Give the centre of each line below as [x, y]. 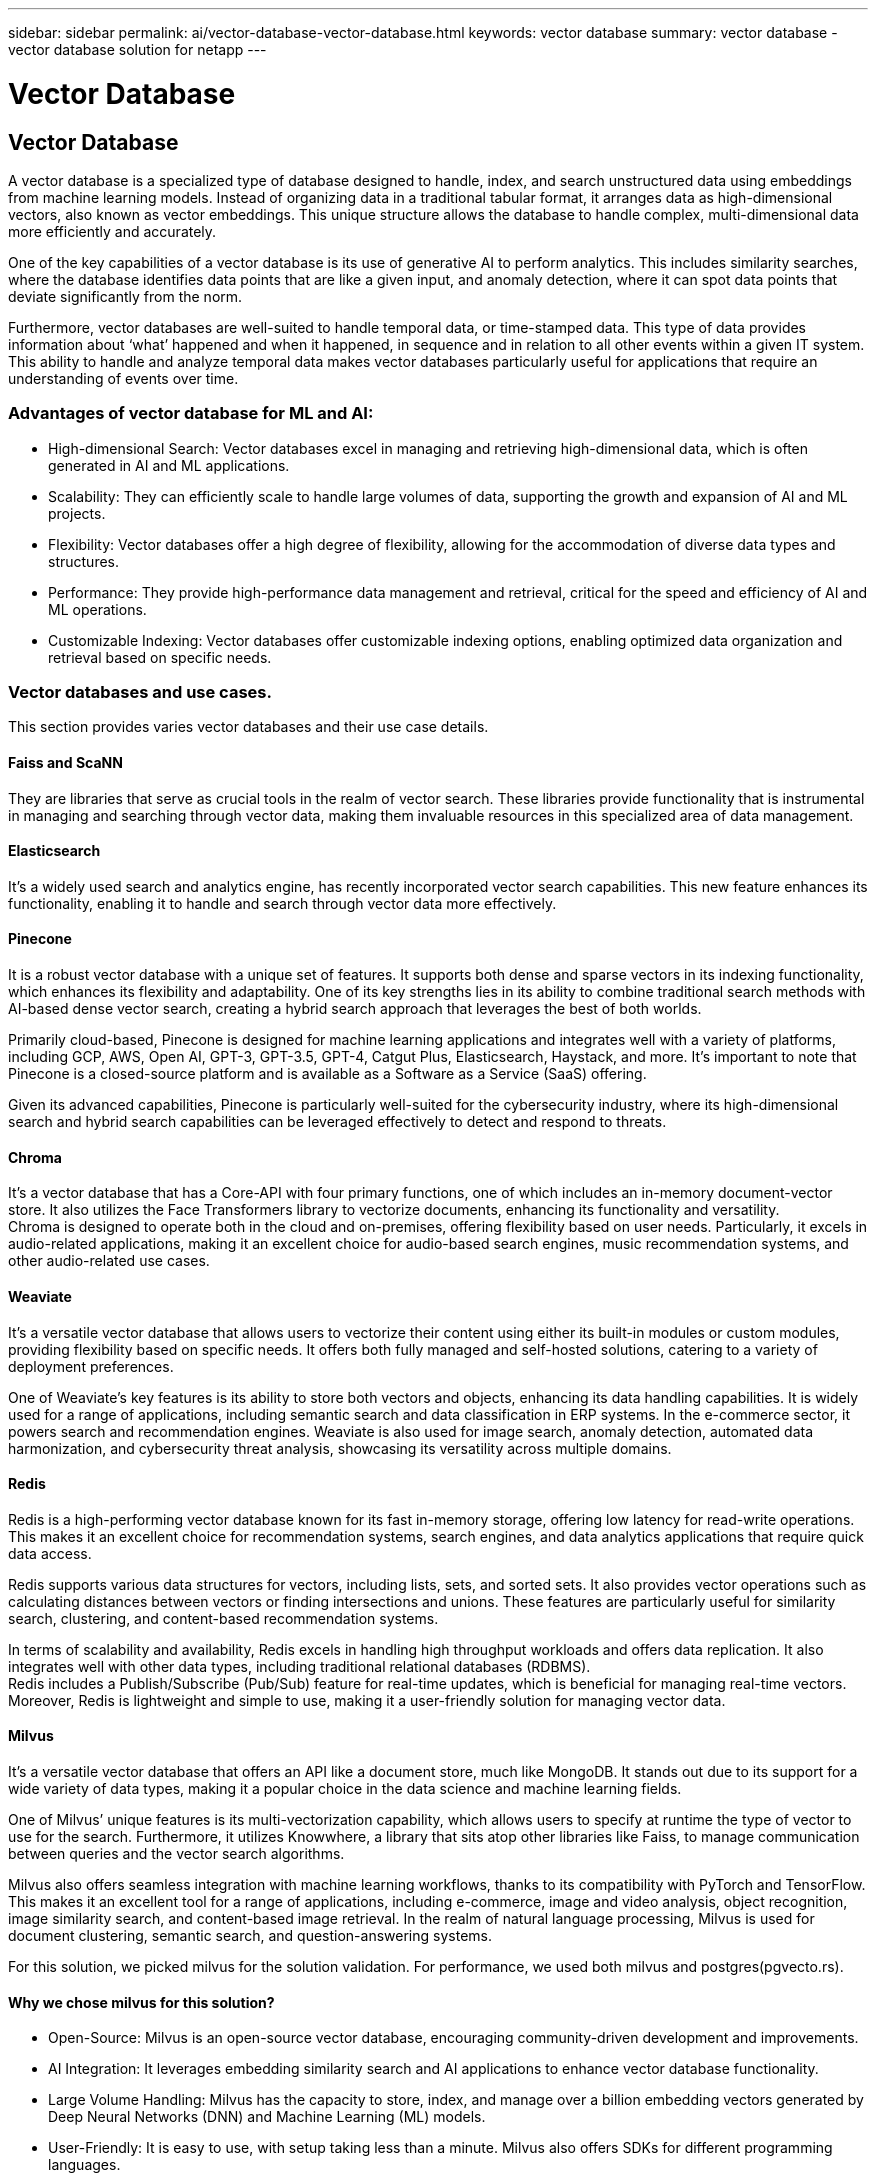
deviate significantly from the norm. [125, 296]
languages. [84, 2165]
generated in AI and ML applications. [169, 465]
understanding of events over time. [123, 378]
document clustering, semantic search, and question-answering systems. [250, 1935]
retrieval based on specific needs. [160, 657]
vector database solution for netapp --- [137, 49]
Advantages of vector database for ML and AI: [191, 413]
